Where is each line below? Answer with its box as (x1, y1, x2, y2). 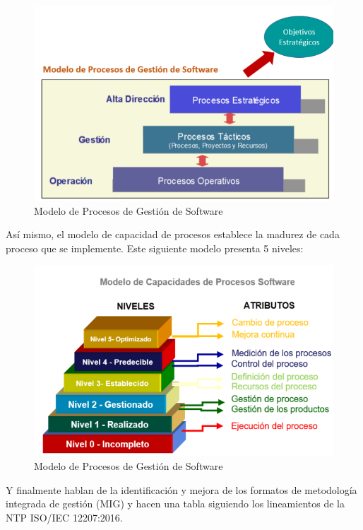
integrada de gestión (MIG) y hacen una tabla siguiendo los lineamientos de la (6, 496, 345, 511)
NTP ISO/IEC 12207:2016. (6, 510, 123, 524)
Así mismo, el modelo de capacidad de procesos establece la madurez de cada (6, 227, 340, 242)
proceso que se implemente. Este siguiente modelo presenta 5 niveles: (6, 240, 304, 255)
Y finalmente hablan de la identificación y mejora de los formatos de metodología (6, 482, 357, 497)
